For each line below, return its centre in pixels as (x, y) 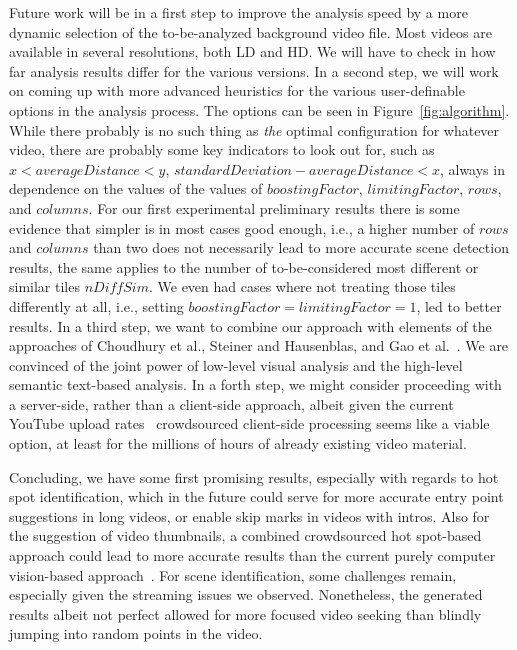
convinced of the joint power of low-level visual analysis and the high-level (236, 364)
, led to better (459, 305)
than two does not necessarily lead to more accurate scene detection (301, 247)
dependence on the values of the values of (136, 188)
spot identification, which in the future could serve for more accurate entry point (256, 496)
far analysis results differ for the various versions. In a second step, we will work (254, 70)
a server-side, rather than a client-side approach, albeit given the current (231, 403)
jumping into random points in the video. (136, 633)
